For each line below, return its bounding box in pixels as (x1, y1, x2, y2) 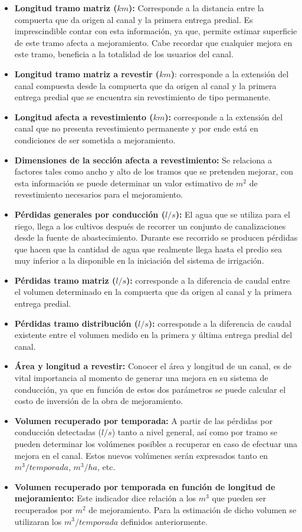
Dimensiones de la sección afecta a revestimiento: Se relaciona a (14, 153, 272, 166)
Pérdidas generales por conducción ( (14, 208, 165, 220)
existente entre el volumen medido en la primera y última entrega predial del (14, 329, 293, 341)
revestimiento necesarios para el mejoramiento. (14, 188, 183, 201)
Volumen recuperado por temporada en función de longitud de (14, 480, 275, 492)
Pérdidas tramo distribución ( (14, 317, 139, 329)
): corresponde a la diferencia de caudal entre (126, 274, 290, 286)
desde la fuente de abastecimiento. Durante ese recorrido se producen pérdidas (14, 231, 298, 244)
